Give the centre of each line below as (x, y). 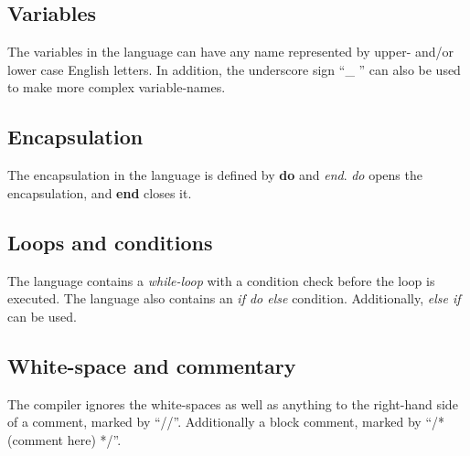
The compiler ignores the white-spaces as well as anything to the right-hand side (233, 403)
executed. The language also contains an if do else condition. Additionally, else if (234, 298)
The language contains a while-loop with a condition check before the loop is (221, 280)
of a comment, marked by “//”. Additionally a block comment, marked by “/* (226, 422)
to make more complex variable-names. (117, 87)
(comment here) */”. (64, 439)
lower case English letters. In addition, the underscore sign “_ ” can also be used (234, 69)
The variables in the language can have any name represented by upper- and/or (231, 52)
